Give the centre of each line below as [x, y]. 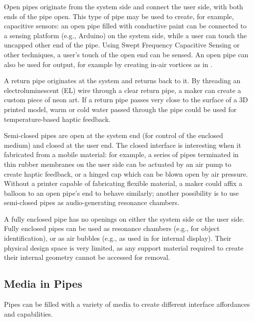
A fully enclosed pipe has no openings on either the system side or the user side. [124, 218]
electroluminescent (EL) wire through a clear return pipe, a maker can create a [123, 90]
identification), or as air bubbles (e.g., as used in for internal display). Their [118, 238]
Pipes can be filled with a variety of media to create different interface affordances [127, 304]
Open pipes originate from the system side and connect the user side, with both [124, 6]
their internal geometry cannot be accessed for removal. [87, 257]
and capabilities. [28, 313]
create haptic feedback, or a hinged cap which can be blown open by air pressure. [126, 173]
